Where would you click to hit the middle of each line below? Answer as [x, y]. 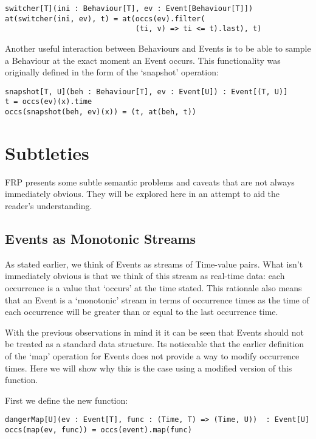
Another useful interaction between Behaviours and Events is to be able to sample [158, 48]
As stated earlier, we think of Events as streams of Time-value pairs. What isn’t [154, 264]
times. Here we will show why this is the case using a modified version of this [149, 368]
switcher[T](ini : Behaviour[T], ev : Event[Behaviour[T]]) [129, 9]
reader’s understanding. [49, 206]
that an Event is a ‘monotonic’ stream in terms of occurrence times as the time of [157, 299]
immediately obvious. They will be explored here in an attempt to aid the [143, 194]
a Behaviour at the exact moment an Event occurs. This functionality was [143, 60]
